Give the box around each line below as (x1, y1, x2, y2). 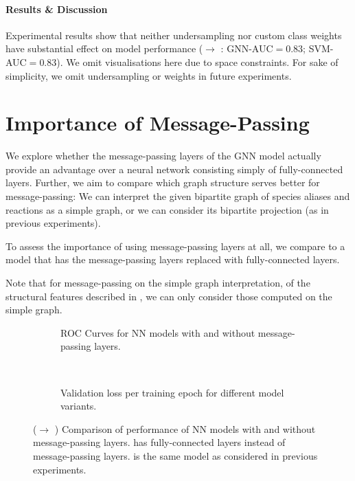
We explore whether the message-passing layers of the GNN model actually (5, 148, 321, 163)
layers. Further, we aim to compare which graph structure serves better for (5, 175, 320, 190)
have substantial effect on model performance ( (5, 41, 203, 56)
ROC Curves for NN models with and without (60, 325, 255, 339)
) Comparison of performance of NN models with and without (54, 421, 316, 436)
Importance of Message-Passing (5, 109, 310, 137)
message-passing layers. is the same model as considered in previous (33, 448, 318, 462)
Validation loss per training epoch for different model (60, 385, 284, 399)
